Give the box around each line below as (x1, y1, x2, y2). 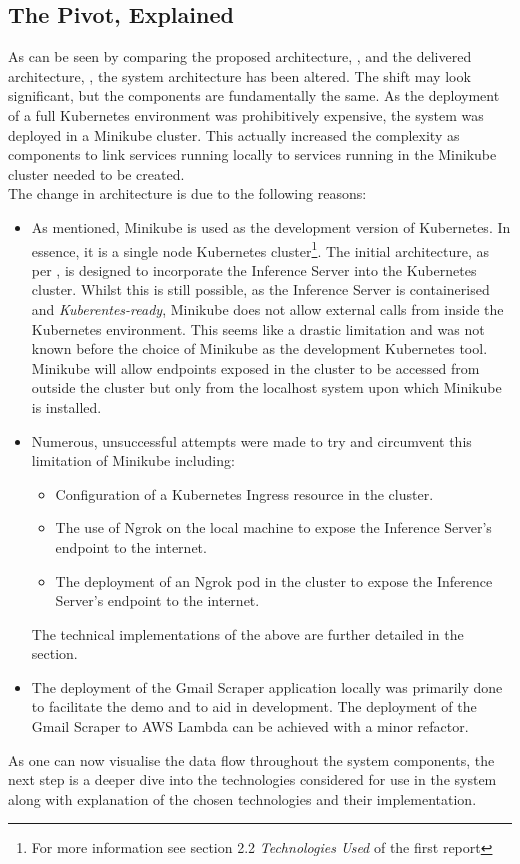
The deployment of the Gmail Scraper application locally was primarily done (31, 676, 503, 697)
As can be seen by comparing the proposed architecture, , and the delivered (8, 46, 472, 67)
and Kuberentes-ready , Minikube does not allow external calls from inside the (31, 298, 504, 319)
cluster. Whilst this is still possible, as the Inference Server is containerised (31, 279, 490, 300)
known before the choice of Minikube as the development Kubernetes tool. (31, 338, 488, 359)
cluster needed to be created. (8, 163, 185, 184)
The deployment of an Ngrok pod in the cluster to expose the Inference (55, 570, 493, 591)
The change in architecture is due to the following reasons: (8, 183, 367, 204)
